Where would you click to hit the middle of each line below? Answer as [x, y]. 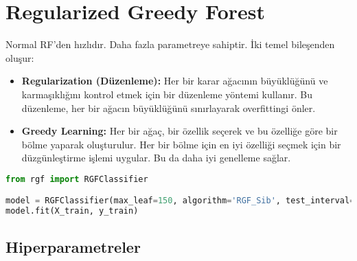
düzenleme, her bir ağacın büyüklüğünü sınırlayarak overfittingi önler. [169, 107]
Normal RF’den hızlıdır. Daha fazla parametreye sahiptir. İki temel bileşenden [170, 44]
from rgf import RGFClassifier [77, 179]
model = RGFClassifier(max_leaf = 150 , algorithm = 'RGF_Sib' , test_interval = [180, 201]
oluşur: [20, 57]
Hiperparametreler [73, 246]
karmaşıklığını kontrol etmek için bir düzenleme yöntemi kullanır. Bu [167, 94]
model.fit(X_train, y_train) [72, 211]
